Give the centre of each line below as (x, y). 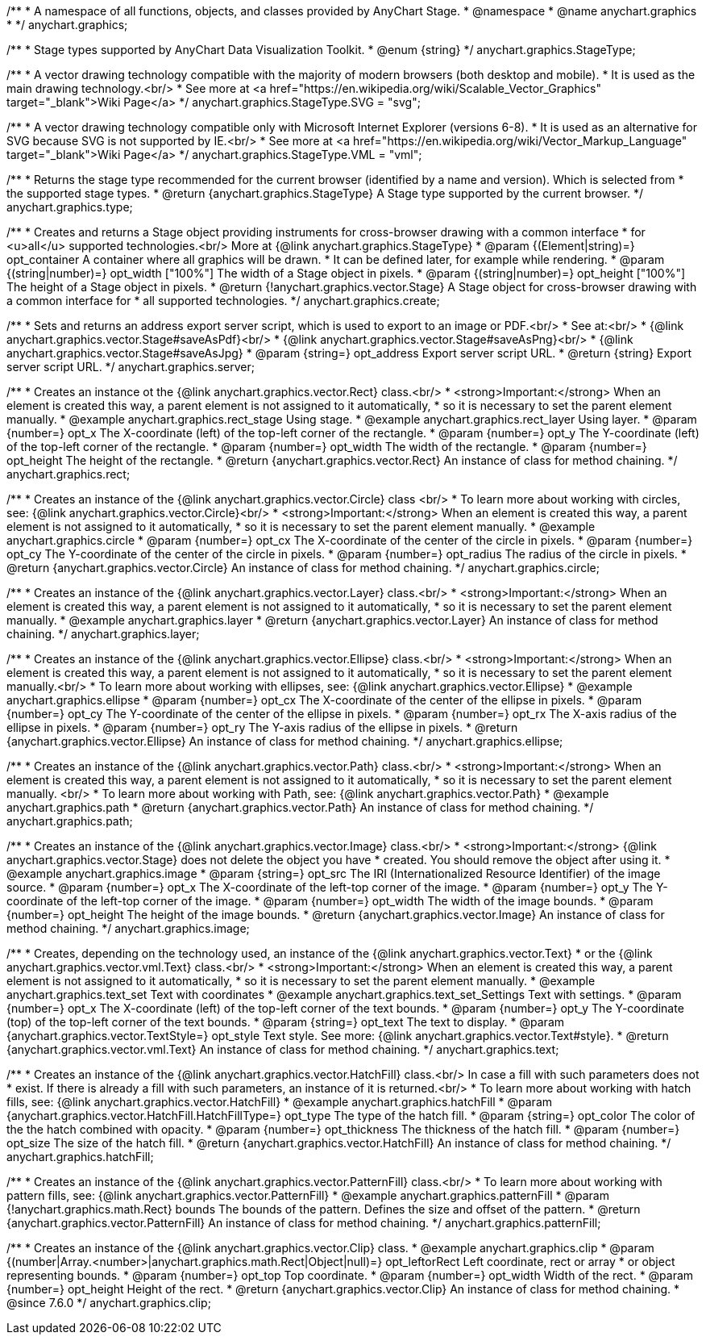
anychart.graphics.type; (70, 207)
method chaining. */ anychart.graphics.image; (128, 928)
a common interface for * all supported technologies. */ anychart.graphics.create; (223, 301)
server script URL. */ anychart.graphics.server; (131, 367)
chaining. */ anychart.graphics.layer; (103, 634)
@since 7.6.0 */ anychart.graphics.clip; (109, 1303)
